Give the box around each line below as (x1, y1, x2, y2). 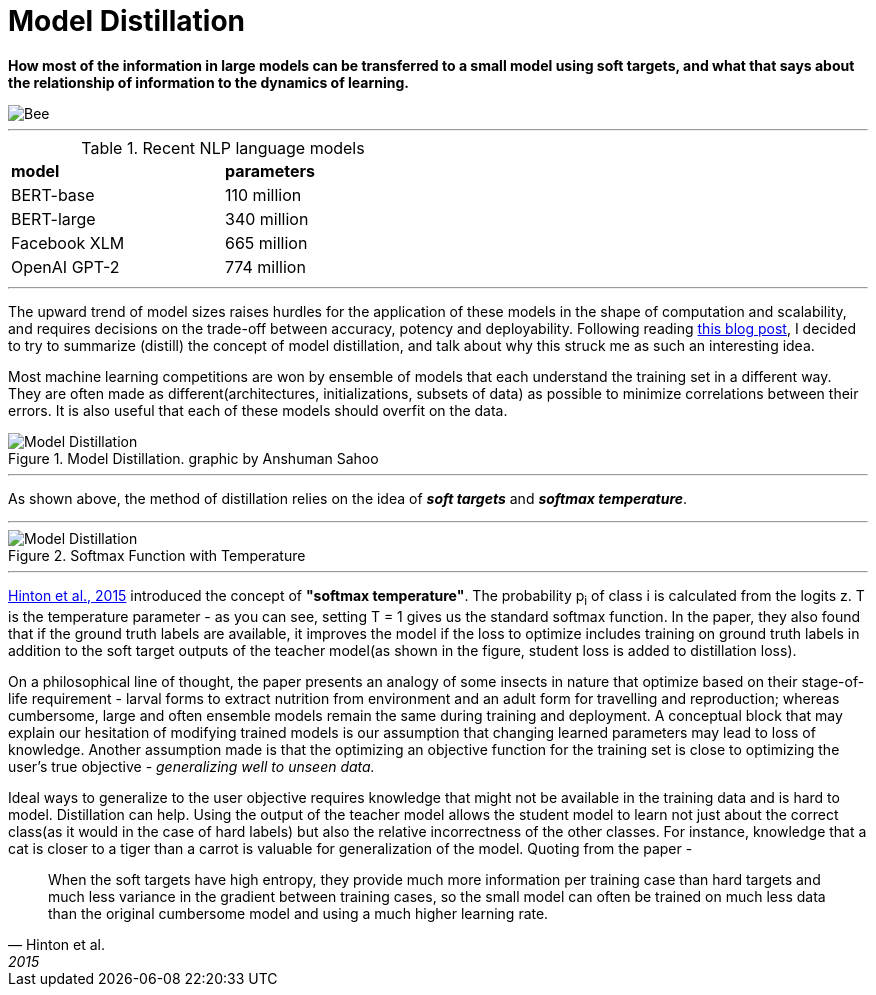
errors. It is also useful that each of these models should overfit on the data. (8, 401, 508, 419)
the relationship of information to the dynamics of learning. (8, 73, 410, 91)
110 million (225, 184, 302, 205)
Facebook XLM (11, 232, 125, 253)
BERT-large (11, 208, 96, 229)
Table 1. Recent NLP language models (81, 137, 365, 158)
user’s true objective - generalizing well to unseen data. (8, 757, 375, 775)
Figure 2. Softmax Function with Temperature (8, 546, 306, 564)
